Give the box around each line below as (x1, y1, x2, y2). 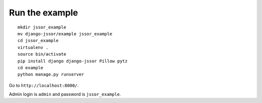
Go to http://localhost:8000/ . (9, 82, 79, 88)
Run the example (9, 7, 78, 18)
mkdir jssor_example (17, 24, 66, 30)
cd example (17, 65, 44, 70)
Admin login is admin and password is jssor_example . (9, 91, 121, 97)
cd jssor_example (17, 38, 59, 44)
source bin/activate (17, 51, 66, 57)
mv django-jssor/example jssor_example (17, 31, 113, 36)
